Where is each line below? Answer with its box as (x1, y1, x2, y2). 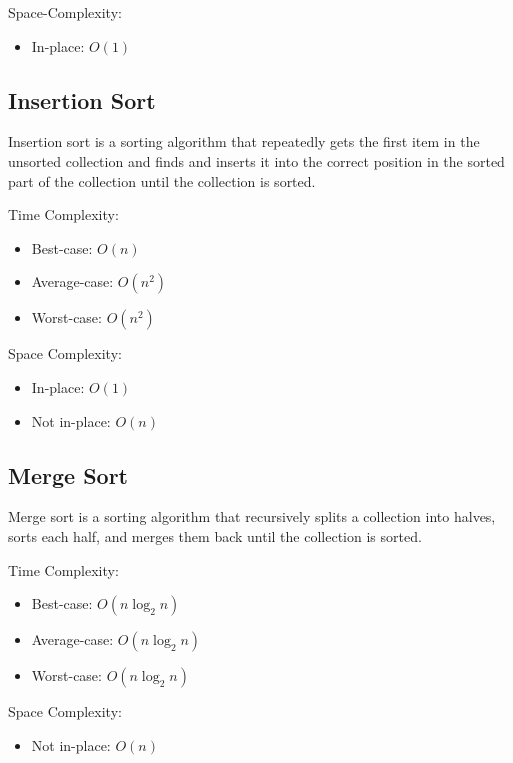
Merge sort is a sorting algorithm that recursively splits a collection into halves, (8, 506, 496, 527)
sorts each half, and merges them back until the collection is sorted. (8, 525, 422, 546)
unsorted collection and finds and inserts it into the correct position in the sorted (8, 150, 505, 171)
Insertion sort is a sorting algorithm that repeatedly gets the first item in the (8, 131, 480, 152)
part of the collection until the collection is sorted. (8, 170, 316, 191)
